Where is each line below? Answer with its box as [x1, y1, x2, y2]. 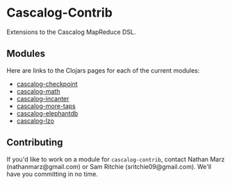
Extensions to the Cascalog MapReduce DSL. [6, 28, 136, 36]
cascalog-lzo [16, 116, 55, 125]
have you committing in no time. [6, 170, 99, 178]
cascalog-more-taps [16, 102, 76, 110]
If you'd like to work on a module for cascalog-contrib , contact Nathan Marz [6, 155, 225, 164]
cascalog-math [16, 87, 60, 95]
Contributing [6, 136, 63, 148]
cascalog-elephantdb [16, 109, 78, 117]
